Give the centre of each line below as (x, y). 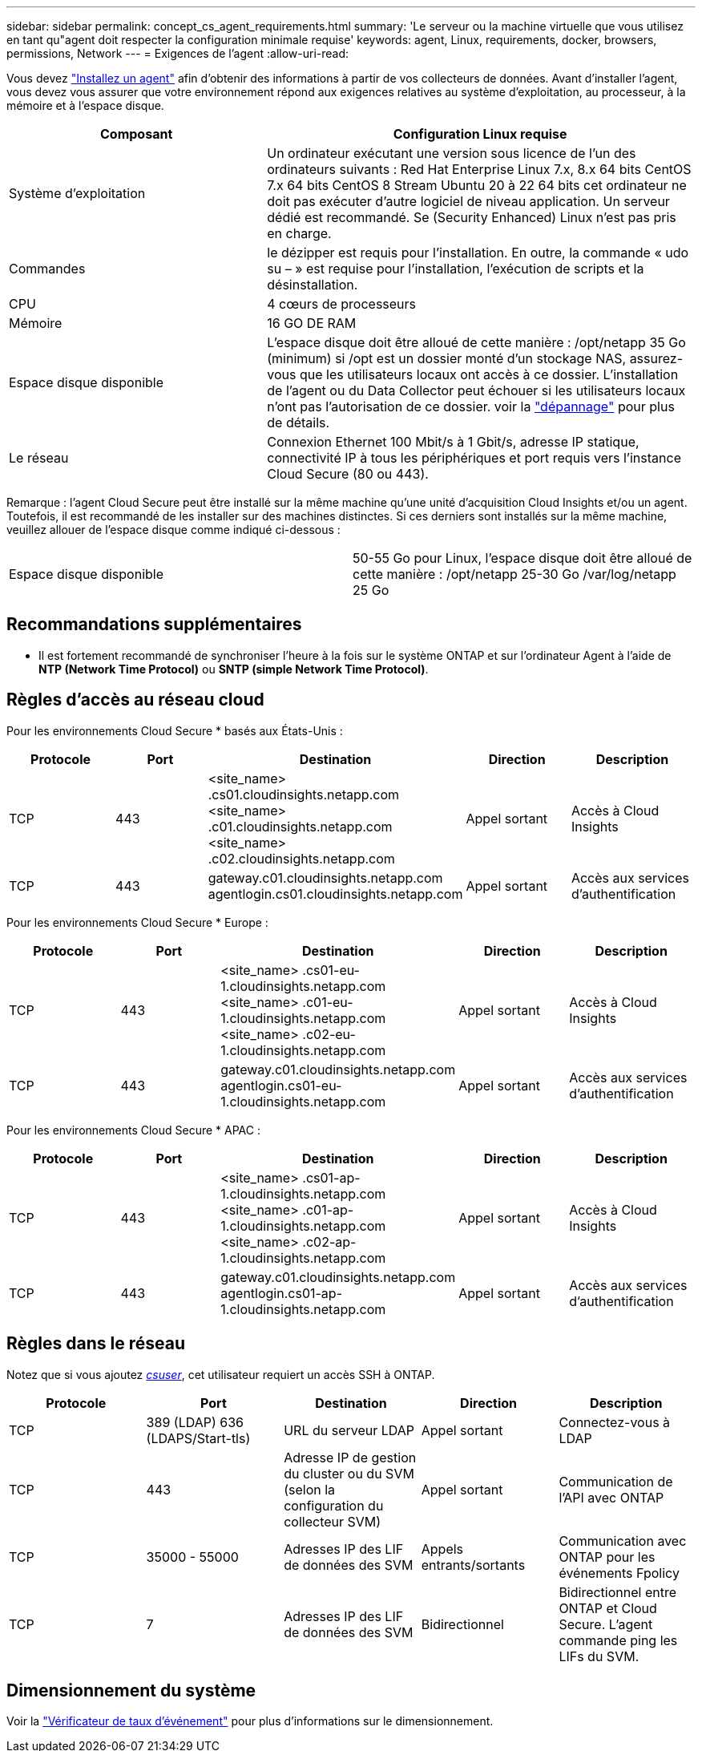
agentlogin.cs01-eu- (281, 1085)
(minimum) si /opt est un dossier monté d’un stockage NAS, (447, 358)
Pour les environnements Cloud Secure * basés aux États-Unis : (175, 730)
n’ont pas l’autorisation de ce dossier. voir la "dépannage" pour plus (471, 406)
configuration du (334, 1505)
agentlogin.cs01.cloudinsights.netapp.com (335, 894)
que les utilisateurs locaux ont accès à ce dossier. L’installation (489, 374)
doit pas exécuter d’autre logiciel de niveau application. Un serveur (468, 201)
